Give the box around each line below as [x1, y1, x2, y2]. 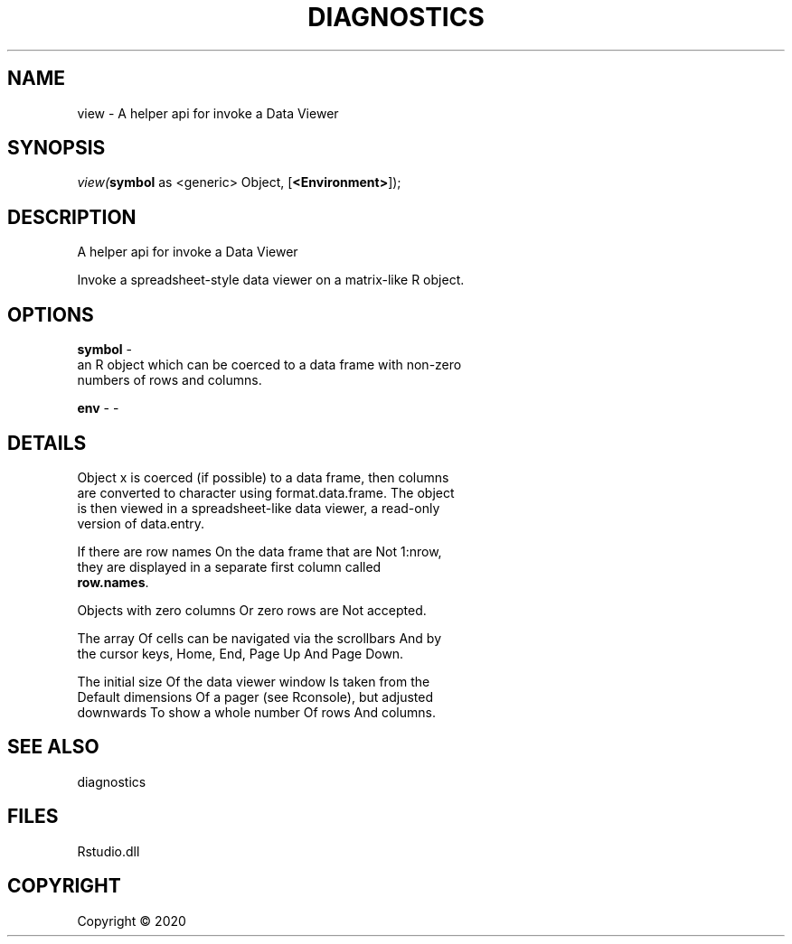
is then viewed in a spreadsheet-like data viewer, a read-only [77, 500, 440, 516]
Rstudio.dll [77, 843, 140, 859]
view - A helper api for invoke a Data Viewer [77, 105, 339, 121]
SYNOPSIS [7, 136, 106, 160]
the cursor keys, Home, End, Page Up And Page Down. [77, 645, 404, 661]
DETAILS [7, 431, 87, 454]
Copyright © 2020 [77, 912, 186, 929]
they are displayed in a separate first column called [77, 558, 382, 575]
